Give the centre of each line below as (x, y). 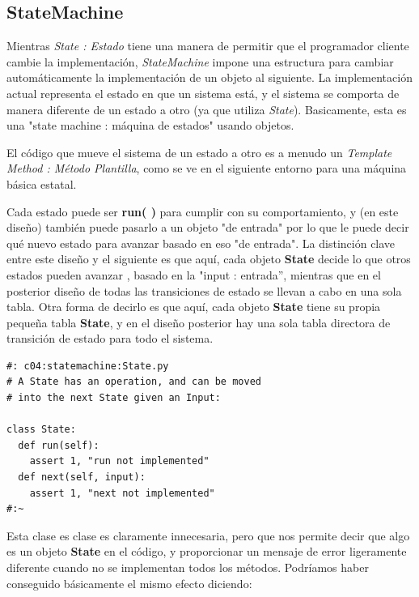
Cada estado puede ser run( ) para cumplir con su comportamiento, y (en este (203, 211)
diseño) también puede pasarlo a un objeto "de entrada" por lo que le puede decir (208, 227)
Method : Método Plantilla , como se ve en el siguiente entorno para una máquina (207, 168)
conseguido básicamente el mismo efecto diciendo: (129, 583)
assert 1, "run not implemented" (119, 461)
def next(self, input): (82, 478)
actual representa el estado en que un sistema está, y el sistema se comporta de (203, 93)
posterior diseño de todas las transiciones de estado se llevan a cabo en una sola (204, 290)
